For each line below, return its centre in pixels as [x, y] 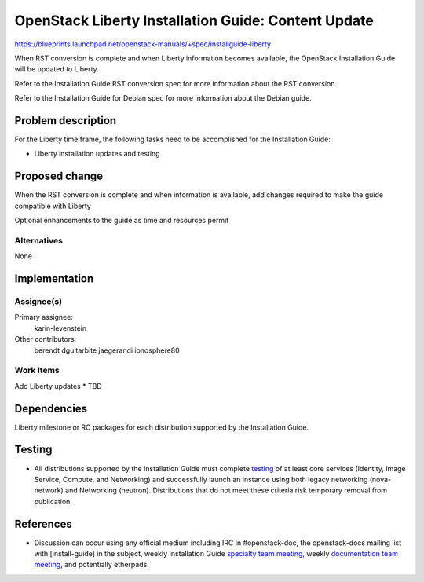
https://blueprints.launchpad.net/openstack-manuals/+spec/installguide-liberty [143, 44]
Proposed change [59, 176]
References [43, 523]
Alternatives [38, 240]
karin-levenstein [60, 328]
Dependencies [51, 408]
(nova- [380, 479]
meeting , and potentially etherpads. [91, 565]
